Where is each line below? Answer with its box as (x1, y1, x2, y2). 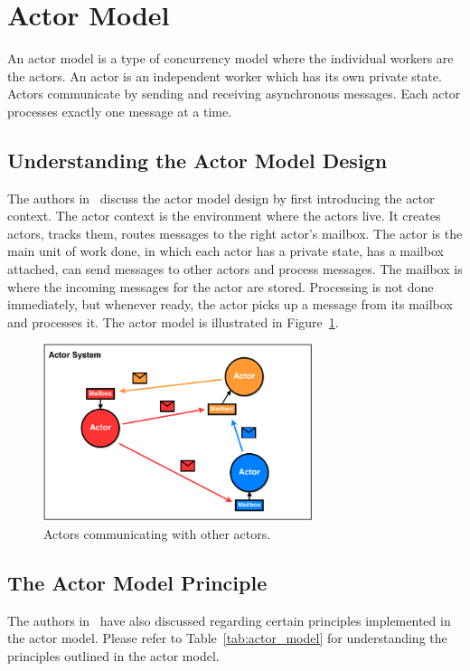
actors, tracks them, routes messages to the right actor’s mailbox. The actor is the (7, 223, 463, 242)
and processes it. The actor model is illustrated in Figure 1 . (7, 312, 339, 331)
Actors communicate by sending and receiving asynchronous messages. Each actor (7, 84, 461, 103)
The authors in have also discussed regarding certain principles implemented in (7, 610, 451, 629)
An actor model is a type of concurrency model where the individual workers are (7, 49, 454, 68)
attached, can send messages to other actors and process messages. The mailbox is (7, 260, 463, 279)
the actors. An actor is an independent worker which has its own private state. (7, 66, 442, 85)
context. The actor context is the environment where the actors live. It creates (7, 206, 441, 225)
